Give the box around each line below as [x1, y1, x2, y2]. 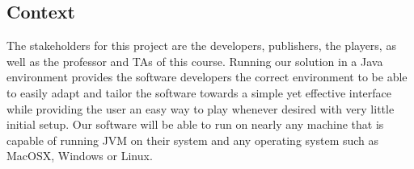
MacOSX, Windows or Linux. [6, 147, 153, 164]
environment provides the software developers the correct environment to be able [6, 68, 408, 85]
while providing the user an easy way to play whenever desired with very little [6, 100, 395, 117]
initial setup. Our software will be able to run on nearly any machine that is [6, 116, 384, 133]
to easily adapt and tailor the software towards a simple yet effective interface [6, 84, 392, 101]
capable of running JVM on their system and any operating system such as [6, 131, 379, 148]
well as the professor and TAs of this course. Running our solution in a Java [6, 52, 383, 69]
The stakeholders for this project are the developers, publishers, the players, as [6, 37, 396, 54]
